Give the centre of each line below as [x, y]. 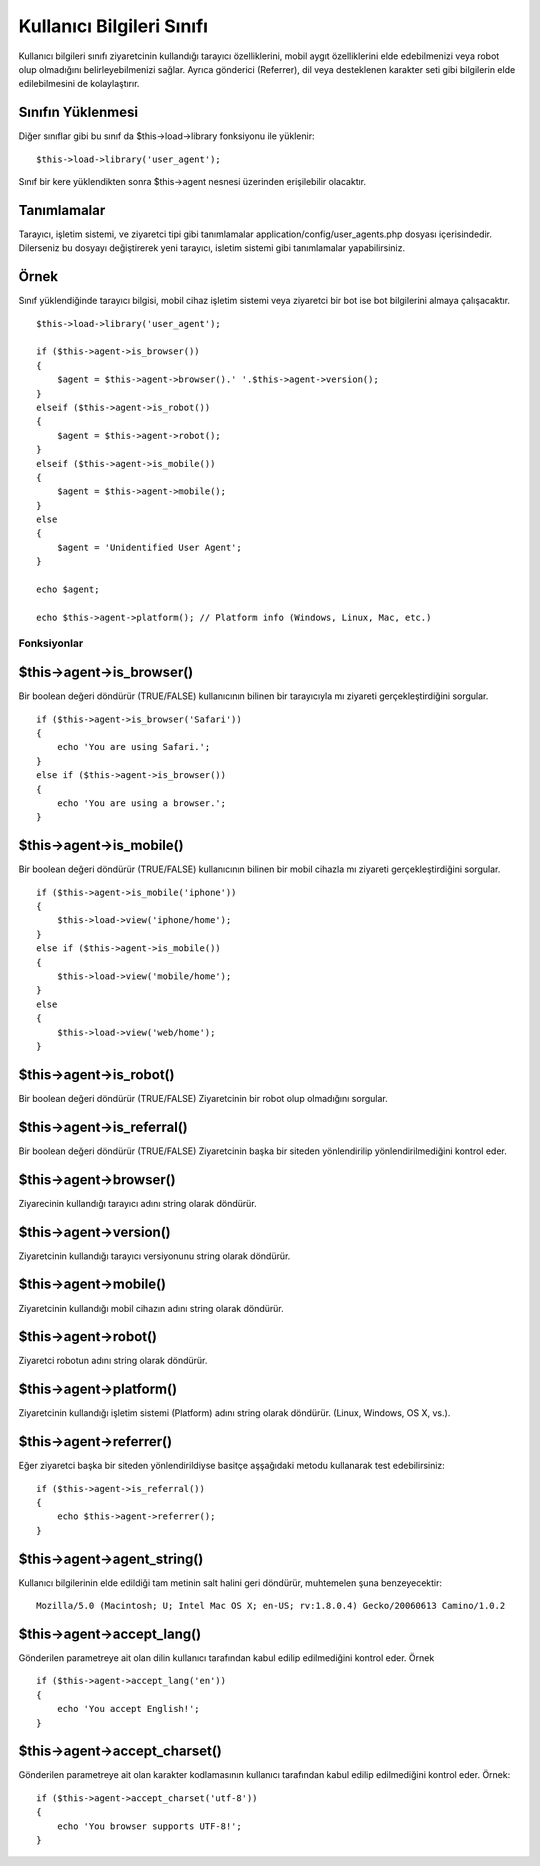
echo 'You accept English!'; [128, 1709]
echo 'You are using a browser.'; [141, 803]
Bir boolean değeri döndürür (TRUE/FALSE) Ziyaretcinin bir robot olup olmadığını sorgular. [203, 1098]
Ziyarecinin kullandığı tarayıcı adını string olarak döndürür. [137, 1203]
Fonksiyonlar [51, 643]
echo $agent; [68, 589]
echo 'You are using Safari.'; [133, 747]
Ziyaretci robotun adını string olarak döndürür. [113, 1361]
